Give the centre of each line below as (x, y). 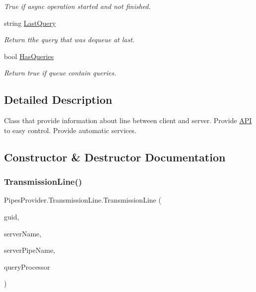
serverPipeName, (30, 250)
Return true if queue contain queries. (60, 73)
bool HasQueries (29, 56)
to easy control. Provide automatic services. (70, 130)
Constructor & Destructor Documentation (115, 157)
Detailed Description (58, 100)
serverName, (23, 233)
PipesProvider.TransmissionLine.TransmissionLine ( (83, 200)
